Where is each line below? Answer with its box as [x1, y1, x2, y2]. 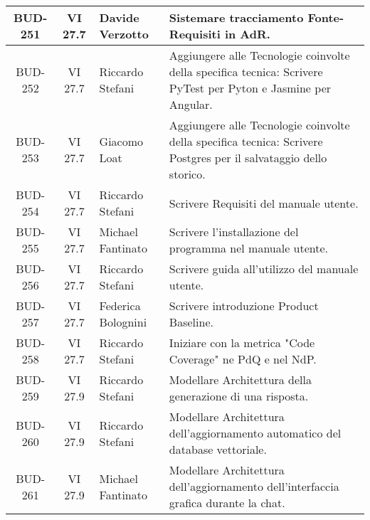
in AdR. [224, 26, 270, 42]
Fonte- [307, 9, 344, 26]
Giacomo [99, 133, 144, 149]
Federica [99, 297, 141, 314]
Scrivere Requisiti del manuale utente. [169, 194, 359, 211]
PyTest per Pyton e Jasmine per [169, 80, 332, 96]
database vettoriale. [169, 441, 267, 457]
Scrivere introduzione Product [169, 297, 319, 314]
